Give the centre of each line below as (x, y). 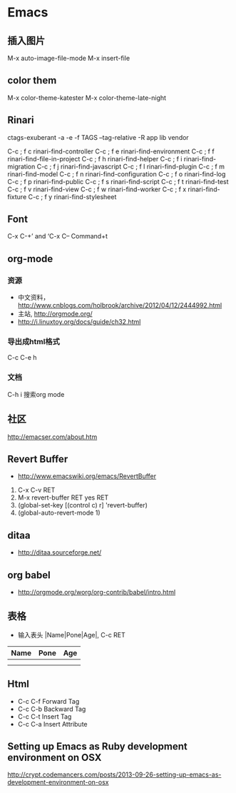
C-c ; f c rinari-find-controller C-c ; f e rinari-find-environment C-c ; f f (111, 151)
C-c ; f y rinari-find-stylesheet (72, 196)
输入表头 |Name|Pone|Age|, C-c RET (72, 635)
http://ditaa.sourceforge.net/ (60, 552)
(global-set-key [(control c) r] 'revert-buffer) (83, 505)
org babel (29, 575)
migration (21, 166)
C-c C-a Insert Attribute (52, 724)
